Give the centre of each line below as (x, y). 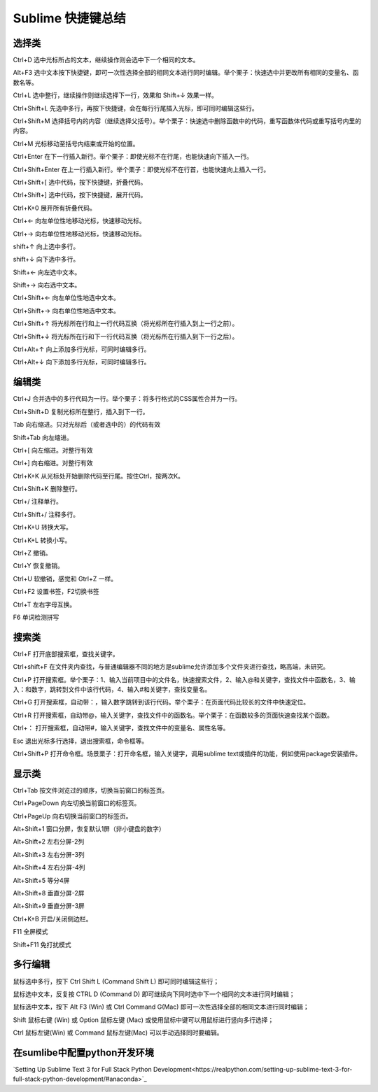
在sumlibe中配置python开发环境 (83, 1052)
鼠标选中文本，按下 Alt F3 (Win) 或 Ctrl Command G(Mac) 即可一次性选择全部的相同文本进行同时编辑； (161, 1007)
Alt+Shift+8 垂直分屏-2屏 (49, 893)
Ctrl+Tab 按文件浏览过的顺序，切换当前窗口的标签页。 (91, 790)
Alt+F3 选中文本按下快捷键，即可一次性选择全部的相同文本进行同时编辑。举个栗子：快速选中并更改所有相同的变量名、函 (186, 73)
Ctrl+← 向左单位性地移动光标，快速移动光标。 (79, 221)
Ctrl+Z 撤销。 (32, 553)
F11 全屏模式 (30, 932)
